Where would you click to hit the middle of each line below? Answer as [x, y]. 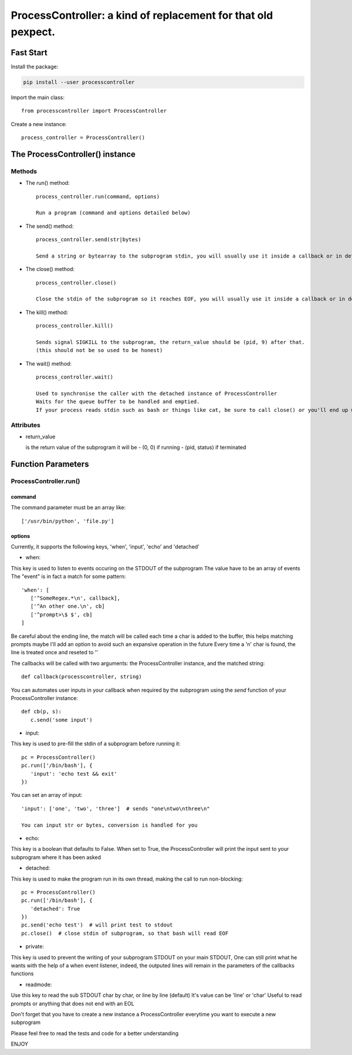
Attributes [26, 425]
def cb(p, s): [41, 712]
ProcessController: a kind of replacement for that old [142, 15]
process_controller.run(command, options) [98, 196]
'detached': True [55, 909]
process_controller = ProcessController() [83, 138]
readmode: [39, 984]
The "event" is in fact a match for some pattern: [68, 576]
